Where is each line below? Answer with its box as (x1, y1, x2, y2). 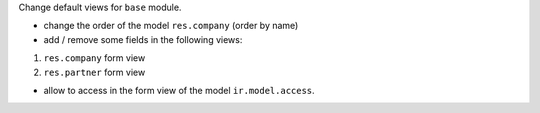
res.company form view (43, 52, 146, 64)
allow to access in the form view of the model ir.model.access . (43, 84, 315, 96)
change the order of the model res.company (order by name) (43, 20, 299, 32)
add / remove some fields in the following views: (43, 33, 243, 45)
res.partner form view (43, 66, 146, 78)
